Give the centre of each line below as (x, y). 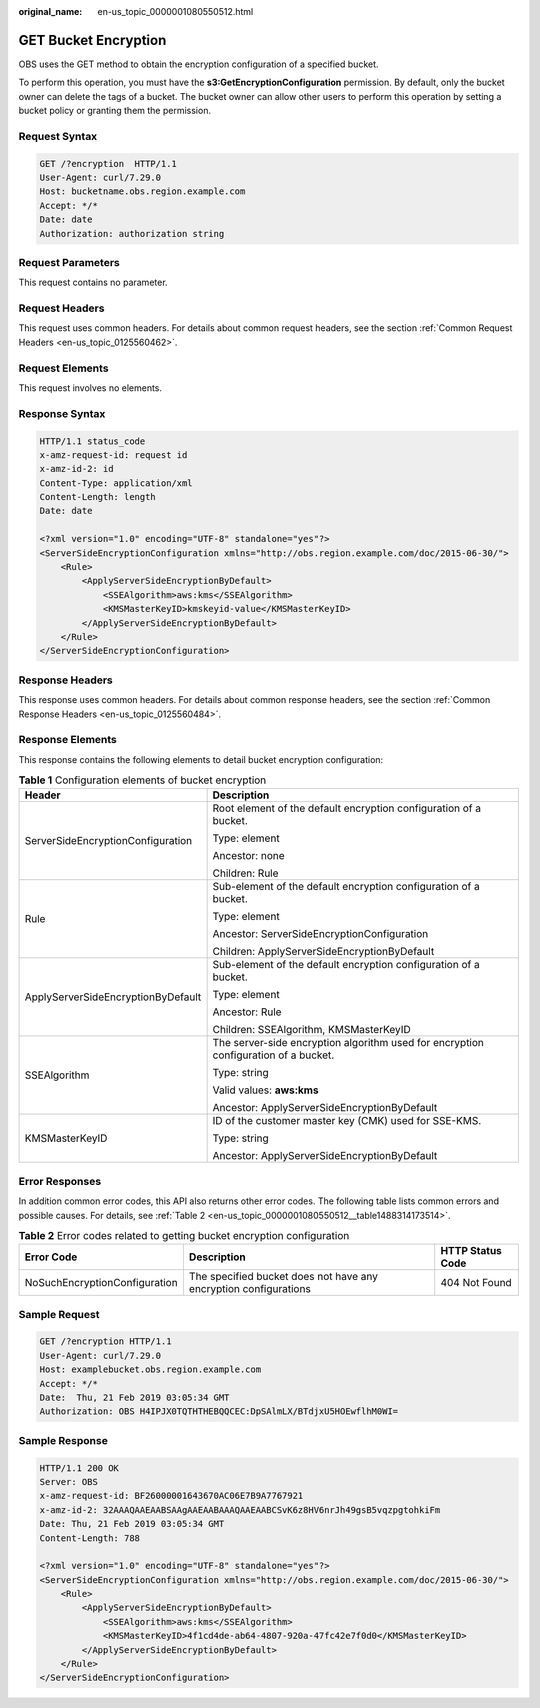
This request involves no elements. (90, 387)
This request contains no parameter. (93, 282)
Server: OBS (69, 1481)
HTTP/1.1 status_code (92, 441)
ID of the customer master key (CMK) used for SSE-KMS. (347, 1121)
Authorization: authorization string (132, 233)
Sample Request (59, 1314)
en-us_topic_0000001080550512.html (175, 11)
